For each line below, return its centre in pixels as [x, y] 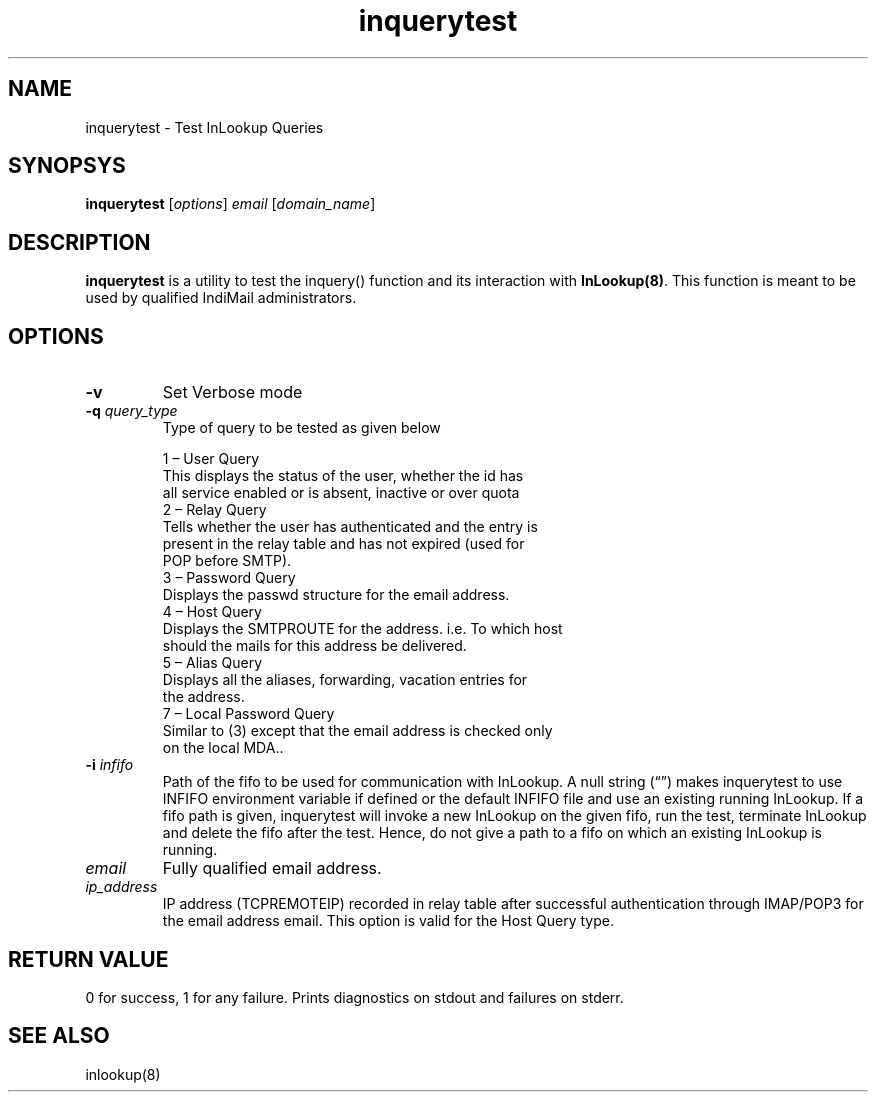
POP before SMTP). [227, 561]
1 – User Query [211, 459]
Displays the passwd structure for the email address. [336, 595]
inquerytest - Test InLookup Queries [204, 127]
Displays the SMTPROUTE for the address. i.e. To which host [362, 629]
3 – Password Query [229, 578]
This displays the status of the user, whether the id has [343, 476]
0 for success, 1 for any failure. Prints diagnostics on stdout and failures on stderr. [354, 997]
